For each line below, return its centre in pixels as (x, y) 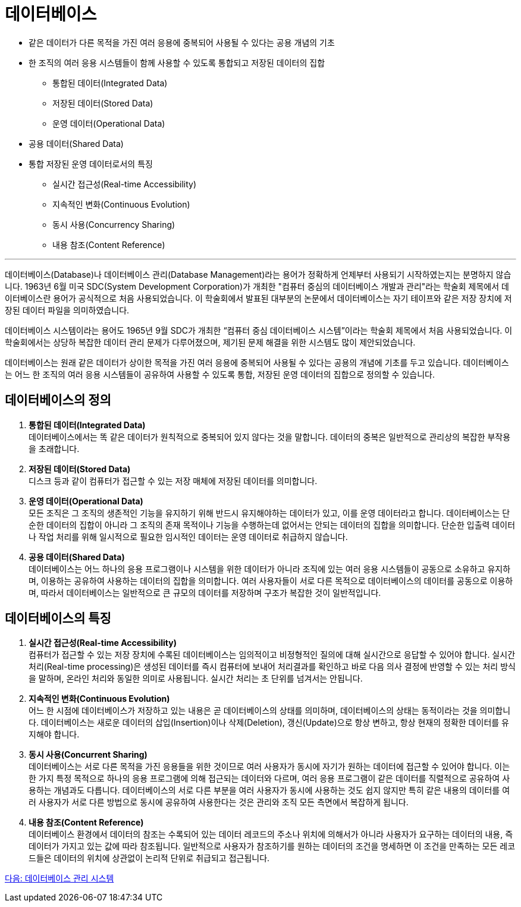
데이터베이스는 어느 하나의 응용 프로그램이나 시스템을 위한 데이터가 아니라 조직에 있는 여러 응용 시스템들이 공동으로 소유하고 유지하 (270, 569)
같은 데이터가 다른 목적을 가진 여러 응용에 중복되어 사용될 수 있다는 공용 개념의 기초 (182, 42)
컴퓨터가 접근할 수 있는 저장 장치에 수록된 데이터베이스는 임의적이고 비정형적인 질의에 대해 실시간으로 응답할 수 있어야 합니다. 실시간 (272, 655)
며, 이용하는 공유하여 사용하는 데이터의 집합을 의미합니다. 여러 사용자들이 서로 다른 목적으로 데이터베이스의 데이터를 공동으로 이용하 (271, 580)
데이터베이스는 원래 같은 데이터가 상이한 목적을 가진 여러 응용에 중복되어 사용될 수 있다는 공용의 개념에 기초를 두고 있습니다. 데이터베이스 (257, 362)
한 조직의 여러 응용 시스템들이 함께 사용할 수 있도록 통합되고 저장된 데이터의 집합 (177, 62)
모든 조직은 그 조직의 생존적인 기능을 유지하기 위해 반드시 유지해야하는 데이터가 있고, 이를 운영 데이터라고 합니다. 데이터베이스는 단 (269, 513)
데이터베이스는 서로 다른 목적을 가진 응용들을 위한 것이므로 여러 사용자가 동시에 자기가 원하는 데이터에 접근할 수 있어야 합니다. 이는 (269, 767)
